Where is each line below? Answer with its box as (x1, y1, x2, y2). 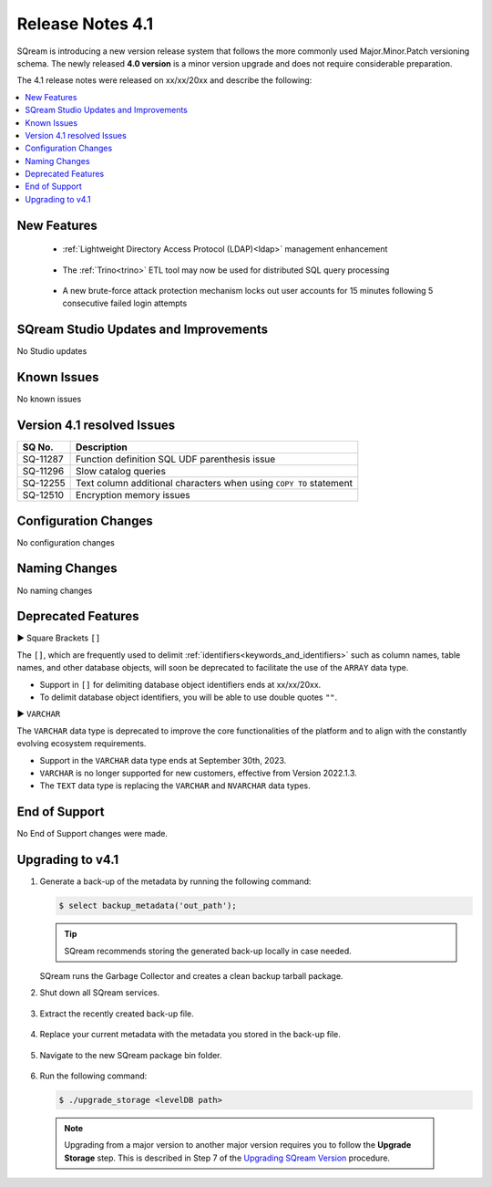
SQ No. (22, 441, 54, 453)
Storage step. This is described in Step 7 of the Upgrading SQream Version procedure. (64, 1152, 391, 1163)
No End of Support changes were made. (16, 828, 169, 839)
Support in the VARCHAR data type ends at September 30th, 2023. (39, 755, 287, 765)
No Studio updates (16, 346, 87, 357)
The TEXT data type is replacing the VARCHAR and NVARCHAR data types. (39, 780, 311, 791)
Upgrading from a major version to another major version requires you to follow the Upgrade (64, 1140, 412, 1151)
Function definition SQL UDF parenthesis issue (76, 453, 276, 465)
